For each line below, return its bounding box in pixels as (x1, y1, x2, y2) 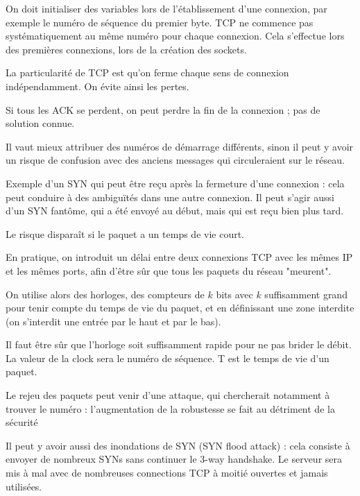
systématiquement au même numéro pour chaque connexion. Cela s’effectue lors (6, 28, 345, 43)
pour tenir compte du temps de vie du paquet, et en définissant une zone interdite (6, 300, 354, 315)
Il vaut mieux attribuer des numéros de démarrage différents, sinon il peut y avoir (6, 139, 354, 153)
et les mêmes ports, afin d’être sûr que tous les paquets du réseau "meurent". (6, 263, 332, 277)
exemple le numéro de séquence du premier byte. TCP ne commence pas (6, 15, 314, 29)
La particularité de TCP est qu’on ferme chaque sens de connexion (6, 65, 289, 80)
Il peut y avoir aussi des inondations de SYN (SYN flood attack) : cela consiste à (6, 438, 350, 452)
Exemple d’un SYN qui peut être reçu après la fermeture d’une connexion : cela (6, 176, 345, 190)
